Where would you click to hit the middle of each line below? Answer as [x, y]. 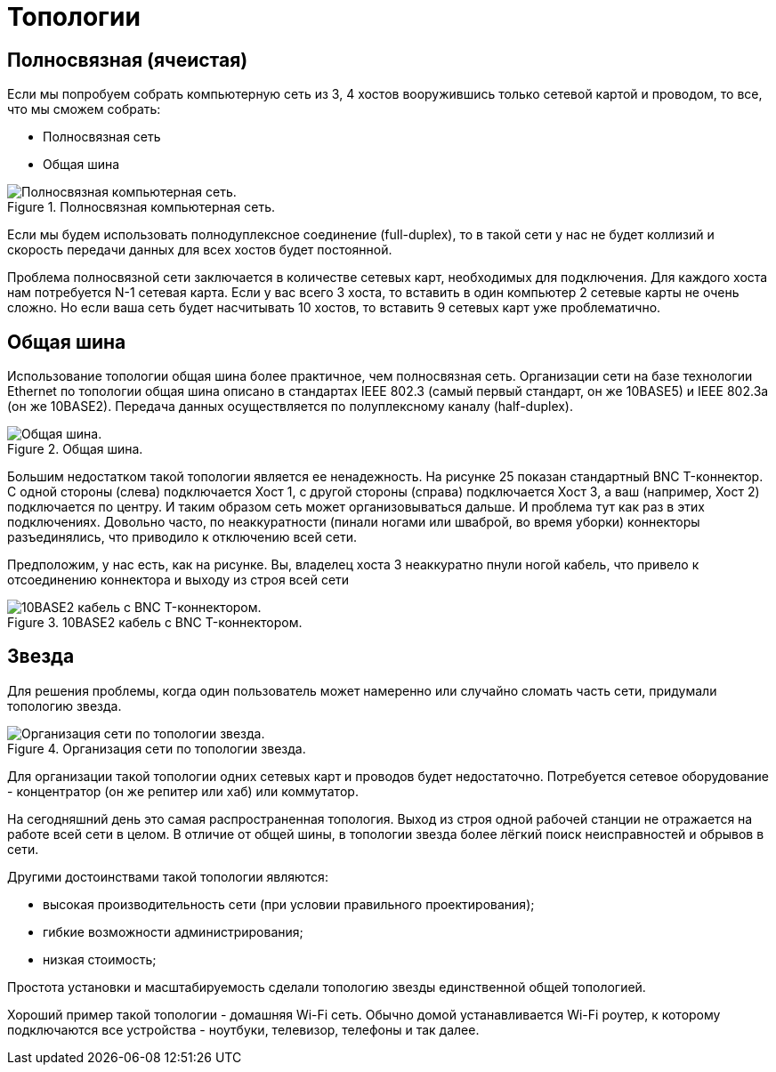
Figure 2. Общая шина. [75, 449]
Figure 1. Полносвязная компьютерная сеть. [141, 207]
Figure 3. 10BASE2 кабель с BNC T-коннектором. [155, 623]
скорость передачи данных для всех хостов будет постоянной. [200, 250]
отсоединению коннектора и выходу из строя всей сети [178, 580]
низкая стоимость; [100, 959]
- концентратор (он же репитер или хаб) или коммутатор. [183, 791]
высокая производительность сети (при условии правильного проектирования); [289, 904]
